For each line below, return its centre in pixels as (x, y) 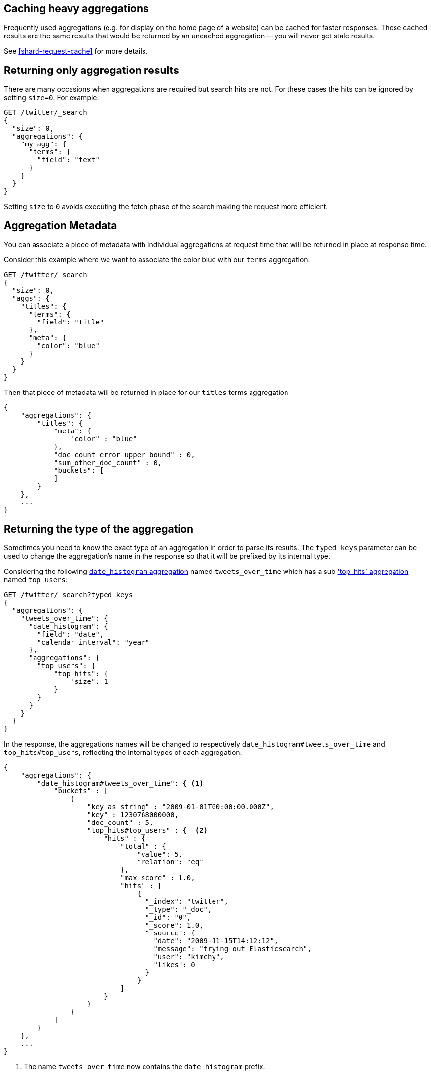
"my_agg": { (43, 144)
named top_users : (36, 579)
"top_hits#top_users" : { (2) (147, 830)
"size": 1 (89, 681)
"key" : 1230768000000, (133, 814)
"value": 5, (160, 854)
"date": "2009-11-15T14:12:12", (216, 941)
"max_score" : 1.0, (158, 878)
